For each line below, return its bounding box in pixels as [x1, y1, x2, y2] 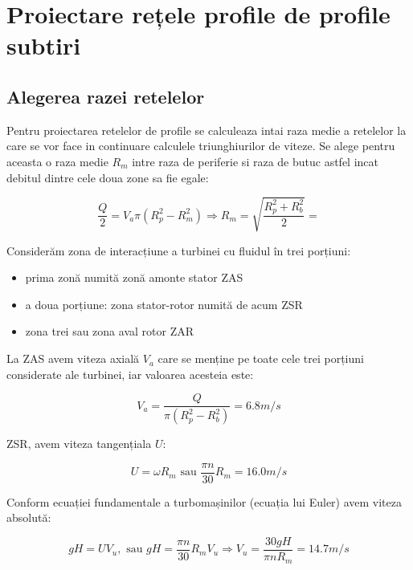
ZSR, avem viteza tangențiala [6, 435, 152, 452]
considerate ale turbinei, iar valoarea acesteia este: [6, 365, 254, 382]
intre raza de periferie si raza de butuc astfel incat [132, 153, 378, 169]
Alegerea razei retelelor [6, 83, 205, 108]
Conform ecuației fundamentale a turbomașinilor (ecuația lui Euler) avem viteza [6, 493, 402, 510]
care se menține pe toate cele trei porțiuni [157, 350, 364, 367]
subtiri [6, 29, 81, 62]
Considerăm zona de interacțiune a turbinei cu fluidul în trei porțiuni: [6, 242, 351, 259]
